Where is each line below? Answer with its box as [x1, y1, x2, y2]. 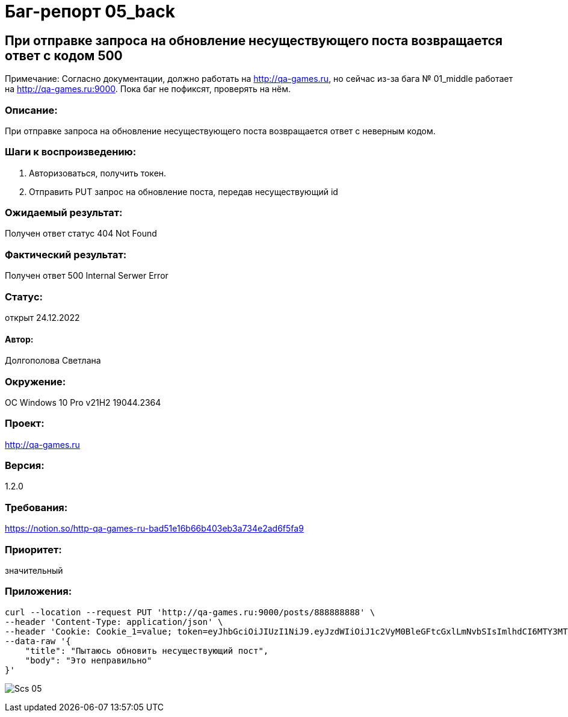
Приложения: [5, 585, 72, 598]
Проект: [5, 417, 45, 430]
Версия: [5, 459, 45, 472]
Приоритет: [5, 543, 62, 556]
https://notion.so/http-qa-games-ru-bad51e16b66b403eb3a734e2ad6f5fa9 [5, 523, 304, 534]
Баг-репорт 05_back [5, 1, 175, 22]
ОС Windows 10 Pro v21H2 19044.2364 [5, 397, 161, 408]
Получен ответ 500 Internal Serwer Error [5, 270, 168, 281]
